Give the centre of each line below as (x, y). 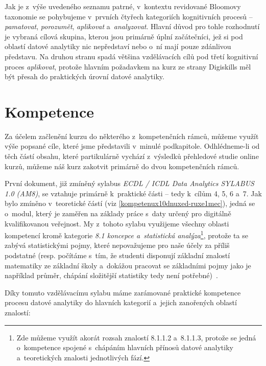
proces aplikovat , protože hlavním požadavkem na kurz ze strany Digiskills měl (128, 66)
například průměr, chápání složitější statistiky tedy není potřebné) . (111, 275)
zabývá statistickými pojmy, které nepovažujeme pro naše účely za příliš (117, 245)
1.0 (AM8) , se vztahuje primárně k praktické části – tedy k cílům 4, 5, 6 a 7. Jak (133, 193)
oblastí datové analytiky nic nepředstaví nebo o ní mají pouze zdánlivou (118, 46)
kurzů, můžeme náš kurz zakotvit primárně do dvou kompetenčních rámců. (122, 166)
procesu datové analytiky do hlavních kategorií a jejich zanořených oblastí (121, 302)
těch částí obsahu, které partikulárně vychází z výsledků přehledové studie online (132, 156)
